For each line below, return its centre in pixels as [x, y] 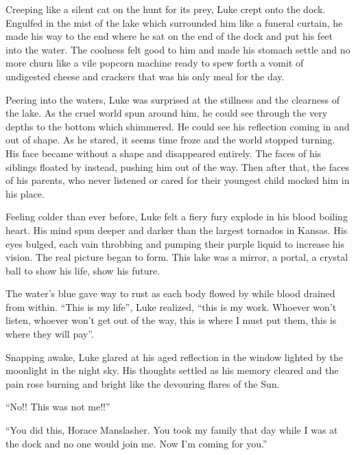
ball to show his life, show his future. [83, 270]
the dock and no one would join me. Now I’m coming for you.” [137, 443]
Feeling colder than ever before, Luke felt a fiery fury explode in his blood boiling [177, 217]
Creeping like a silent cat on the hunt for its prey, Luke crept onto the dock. [166, 9]
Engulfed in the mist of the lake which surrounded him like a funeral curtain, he [174, 22]
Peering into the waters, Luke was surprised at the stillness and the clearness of [173, 99]
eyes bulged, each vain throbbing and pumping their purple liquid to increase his [175, 243]
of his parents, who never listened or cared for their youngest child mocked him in [178, 180]
